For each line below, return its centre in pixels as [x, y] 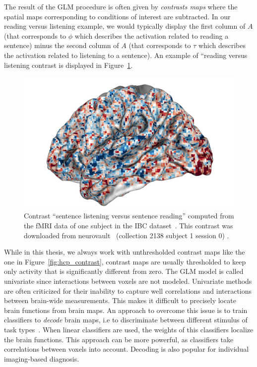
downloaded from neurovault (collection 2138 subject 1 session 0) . [127, 235]
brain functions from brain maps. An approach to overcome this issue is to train [126, 310]
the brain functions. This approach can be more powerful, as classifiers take [119, 339]
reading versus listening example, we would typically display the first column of [125, 26]
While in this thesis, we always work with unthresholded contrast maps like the [125, 252]
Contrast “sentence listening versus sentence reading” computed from [129, 216]
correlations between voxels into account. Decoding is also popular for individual [127, 349]
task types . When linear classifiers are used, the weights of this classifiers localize [129, 329]
